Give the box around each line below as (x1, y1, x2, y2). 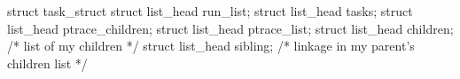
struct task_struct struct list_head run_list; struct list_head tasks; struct (7, 2, 413, 20)
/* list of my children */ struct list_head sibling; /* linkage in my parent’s (7, 36, 415, 55)
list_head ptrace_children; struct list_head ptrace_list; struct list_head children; (7, 19, 454, 37)
